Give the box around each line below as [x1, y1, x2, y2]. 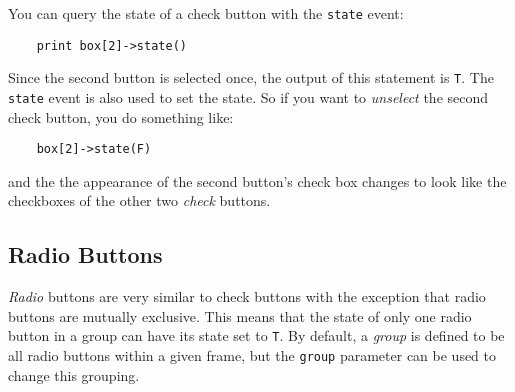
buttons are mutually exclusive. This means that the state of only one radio [8, 305, 472, 326]
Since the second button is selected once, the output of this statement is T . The [8, 67, 494, 88]
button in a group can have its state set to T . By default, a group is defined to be [8, 325, 505, 346]
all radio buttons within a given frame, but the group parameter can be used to [8, 345, 497, 366]
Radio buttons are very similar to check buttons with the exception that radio [8, 286, 486, 307]
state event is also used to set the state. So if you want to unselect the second [8, 86, 489, 107]
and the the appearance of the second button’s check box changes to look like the [8, 170, 507, 191]
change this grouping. [8, 364, 140, 385]
